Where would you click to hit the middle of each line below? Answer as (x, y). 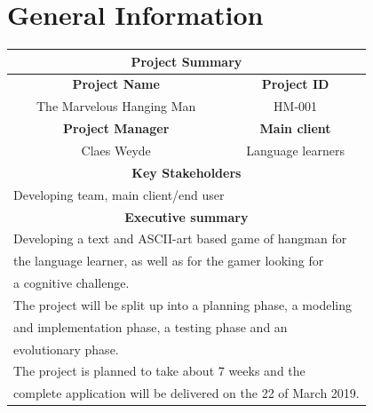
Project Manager (116, 128)
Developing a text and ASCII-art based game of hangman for (180, 238)
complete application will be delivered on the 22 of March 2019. (186, 393)
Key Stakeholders (186, 172)
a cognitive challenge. (71, 283)
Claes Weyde (116, 150)
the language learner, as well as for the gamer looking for (169, 261)
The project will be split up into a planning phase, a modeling (183, 304)
